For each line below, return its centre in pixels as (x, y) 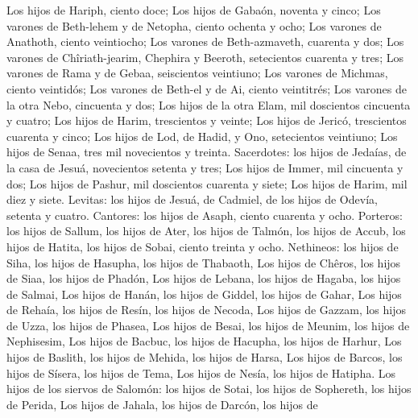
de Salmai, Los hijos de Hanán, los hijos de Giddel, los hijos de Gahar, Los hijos (204, 294)
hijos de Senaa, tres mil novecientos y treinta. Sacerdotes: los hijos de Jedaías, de (207, 152)
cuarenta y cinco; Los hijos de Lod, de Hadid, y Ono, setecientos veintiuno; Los (202, 136)
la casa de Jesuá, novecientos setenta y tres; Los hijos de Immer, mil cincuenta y (205, 167)
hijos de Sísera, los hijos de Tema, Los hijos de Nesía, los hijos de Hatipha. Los (201, 372)
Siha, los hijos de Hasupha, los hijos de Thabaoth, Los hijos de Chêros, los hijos (204, 262)
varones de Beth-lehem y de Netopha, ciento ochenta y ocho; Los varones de (194, 25)
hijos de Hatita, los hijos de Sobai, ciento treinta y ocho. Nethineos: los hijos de (203, 246)
